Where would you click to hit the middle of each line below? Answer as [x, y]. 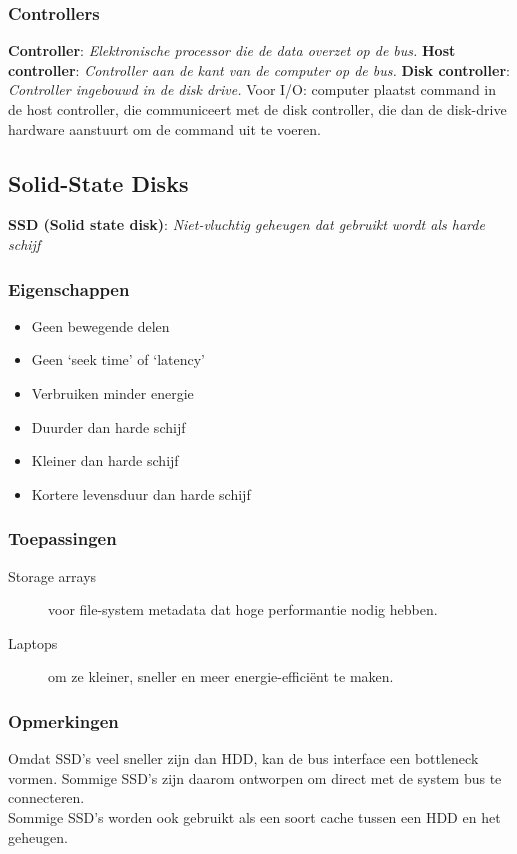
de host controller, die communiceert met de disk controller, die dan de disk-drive [257, 109]
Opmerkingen [63, 720]
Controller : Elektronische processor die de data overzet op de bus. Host [232, 50]
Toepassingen [62, 538]
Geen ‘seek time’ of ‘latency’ [118, 359]
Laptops [33, 642]
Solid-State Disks [98, 182]
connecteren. [46, 797]
